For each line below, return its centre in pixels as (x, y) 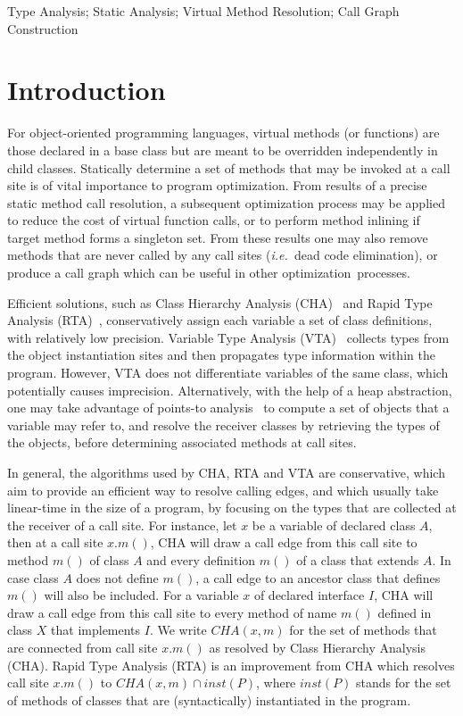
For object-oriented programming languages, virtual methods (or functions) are (223, 133)
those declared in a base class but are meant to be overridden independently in (223, 150)
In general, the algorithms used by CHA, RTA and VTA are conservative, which (226, 472)
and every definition (201, 559)
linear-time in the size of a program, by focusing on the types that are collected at (232, 508)
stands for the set (404, 683)
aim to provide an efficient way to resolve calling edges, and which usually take (223, 490)
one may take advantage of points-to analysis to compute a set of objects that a (228, 408)
